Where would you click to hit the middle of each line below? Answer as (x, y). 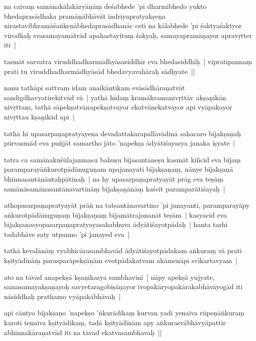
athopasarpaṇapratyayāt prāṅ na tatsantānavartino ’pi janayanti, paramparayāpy (127, 205)
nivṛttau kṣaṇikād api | (39, 116)
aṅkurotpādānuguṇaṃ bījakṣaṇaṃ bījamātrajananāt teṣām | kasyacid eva (116, 214)
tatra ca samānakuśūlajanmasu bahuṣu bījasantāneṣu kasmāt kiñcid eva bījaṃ (122, 159)
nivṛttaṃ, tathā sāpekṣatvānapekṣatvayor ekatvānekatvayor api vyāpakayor (118, 107)
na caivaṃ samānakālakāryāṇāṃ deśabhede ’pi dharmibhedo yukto (105, 6)
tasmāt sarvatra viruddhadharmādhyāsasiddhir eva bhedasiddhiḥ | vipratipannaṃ (128, 61)
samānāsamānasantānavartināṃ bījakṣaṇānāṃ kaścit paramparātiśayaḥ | (115, 188)
